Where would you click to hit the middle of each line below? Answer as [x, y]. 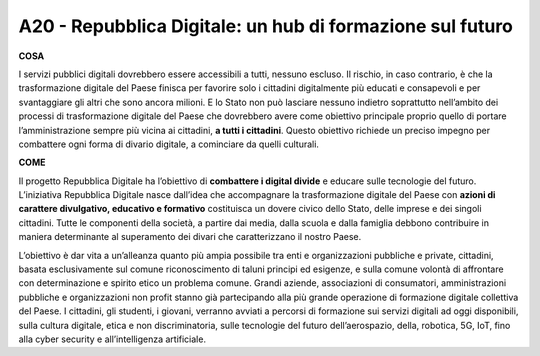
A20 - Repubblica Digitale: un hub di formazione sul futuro [266, 26]
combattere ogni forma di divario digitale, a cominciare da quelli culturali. [169, 144]
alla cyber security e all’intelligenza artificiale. [112, 339]
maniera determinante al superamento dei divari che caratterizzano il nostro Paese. [190, 237]
